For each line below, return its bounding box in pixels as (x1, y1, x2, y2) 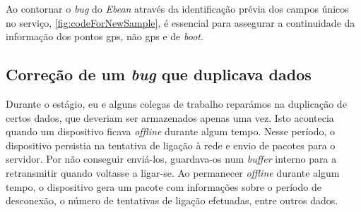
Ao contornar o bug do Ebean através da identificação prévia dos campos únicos (6, 1, 349, 15)
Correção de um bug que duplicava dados (6, 63, 312, 85)
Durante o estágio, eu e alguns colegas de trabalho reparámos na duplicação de (6, 96, 347, 111)
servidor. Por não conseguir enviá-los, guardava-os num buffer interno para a (6, 151, 337, 166)
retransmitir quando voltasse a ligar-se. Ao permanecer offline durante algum (6, 165, 340, 180)
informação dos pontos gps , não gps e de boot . (6, 29, 203, 44)
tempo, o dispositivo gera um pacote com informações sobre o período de (6, 179, 321, 194)
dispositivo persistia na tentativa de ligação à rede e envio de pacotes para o (6, 137, 336, 152)
